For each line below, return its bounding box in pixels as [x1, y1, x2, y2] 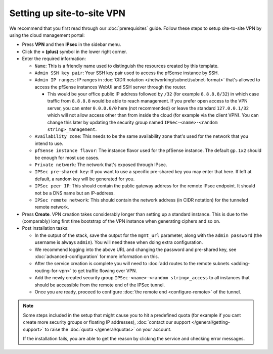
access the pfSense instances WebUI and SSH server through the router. [34, 84, 187, 90]
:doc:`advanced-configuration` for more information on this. [34, 254, 159, 260]
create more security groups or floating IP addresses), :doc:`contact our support [23, 319, 191, 325]
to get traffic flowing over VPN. [72, 268, 138, 274]
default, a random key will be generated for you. [34, 176, 135, 182]
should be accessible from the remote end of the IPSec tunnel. [34, 282, 165, 288]
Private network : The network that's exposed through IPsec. [34, 162, 167, 168]
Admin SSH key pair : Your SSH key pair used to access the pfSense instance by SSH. [34, 70, 219, 76]
